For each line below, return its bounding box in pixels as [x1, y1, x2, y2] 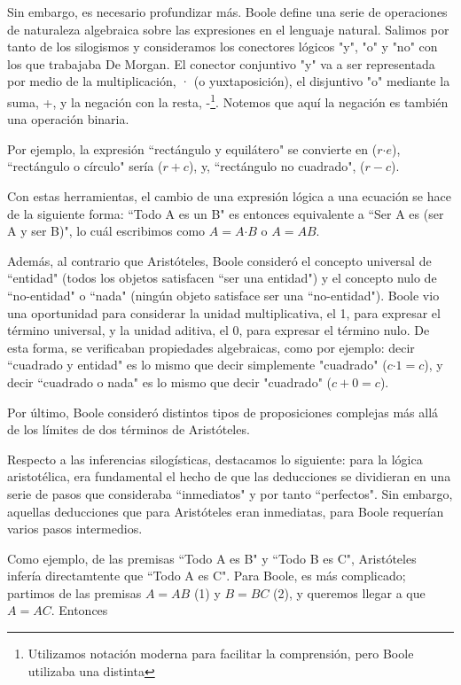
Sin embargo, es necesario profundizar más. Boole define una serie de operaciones [7, 3, 448, 20]
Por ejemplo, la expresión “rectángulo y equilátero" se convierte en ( [7, 139, 378, 158]
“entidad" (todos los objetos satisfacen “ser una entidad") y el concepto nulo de [7, 269, 437, 287]
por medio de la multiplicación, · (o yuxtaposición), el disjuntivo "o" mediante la [7, 72, 450, 90]
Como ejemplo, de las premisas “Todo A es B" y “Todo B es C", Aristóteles [7, 549, 417, 567]
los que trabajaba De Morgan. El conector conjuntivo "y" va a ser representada [7, 54, 435, 73]
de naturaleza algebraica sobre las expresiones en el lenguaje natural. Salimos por [7, 19, 449, 38]
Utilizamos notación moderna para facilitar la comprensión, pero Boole [27, 644, 414, 663]
